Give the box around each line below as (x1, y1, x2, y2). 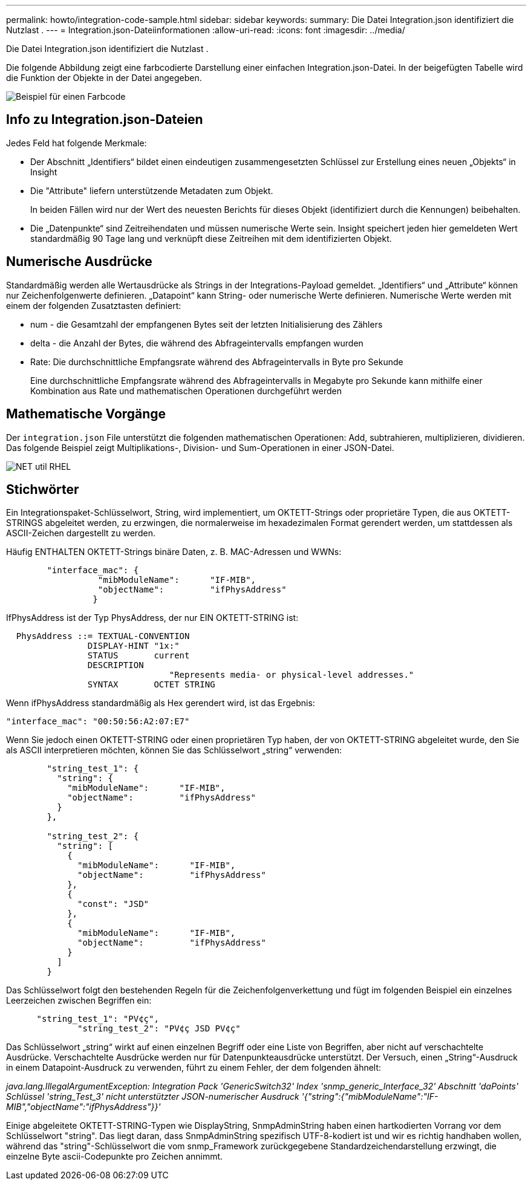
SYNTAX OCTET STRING (87, 680, 215, 690)
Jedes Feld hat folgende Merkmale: (6, 137, 147, 148)
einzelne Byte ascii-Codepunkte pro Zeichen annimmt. (6, 1151, 223, 1162)
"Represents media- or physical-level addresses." (169, 670, 414, 680)
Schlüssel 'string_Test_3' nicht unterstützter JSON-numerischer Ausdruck (6, 1091, 299, 1102)
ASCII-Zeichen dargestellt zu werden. (6, 528, 155, 539)
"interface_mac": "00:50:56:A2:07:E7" (6, 716, 190, 727)
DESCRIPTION (87, 660, 144, 670)
